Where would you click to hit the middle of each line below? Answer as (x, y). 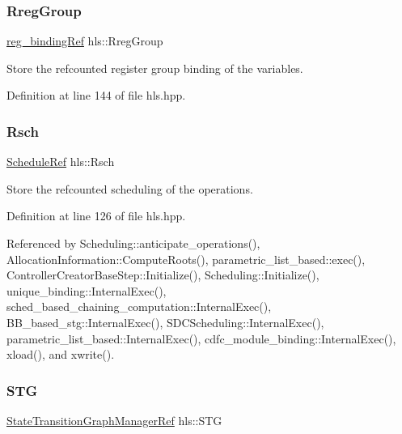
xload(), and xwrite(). (61, 354)
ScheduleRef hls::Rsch (61, 162)
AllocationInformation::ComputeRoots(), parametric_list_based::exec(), (186, 259)
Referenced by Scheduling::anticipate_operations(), (133, 243)
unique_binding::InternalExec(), (87, 290)
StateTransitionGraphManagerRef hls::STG (114, 420)
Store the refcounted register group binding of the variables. (155, 68)
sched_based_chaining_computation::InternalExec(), (139, 306)
